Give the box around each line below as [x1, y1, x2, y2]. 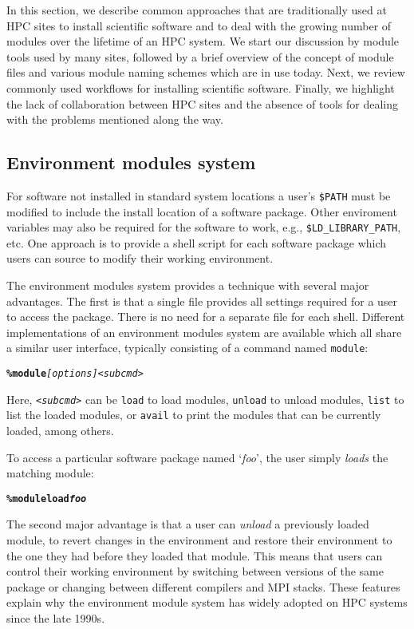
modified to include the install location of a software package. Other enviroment [6, 203, 397, 220]
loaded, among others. [6, 422, 114, 439]
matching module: [6, 465, 94, 481]
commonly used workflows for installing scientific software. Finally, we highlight [6, 79, 395, 96]
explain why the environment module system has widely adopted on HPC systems [6, 594, 408, 611]
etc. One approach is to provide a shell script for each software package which [6, 234, 387, 251]
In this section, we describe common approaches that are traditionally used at [6, 2, 387, 18]
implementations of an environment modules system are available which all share [6, 323, 402, 340]
